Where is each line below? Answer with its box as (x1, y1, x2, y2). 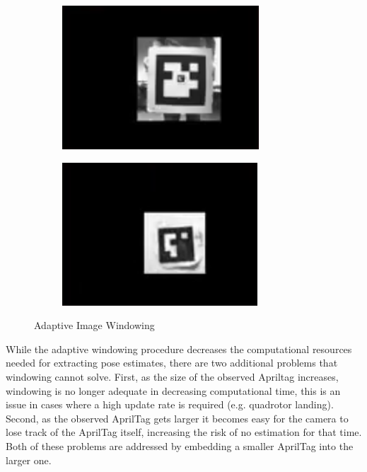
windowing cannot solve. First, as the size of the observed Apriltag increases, (6, 369, 339, 384)
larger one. (6, 452, 52, 467)
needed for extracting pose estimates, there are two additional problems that (6, 355, 338, 370)
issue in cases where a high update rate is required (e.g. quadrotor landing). (6, 397, 334, 412)
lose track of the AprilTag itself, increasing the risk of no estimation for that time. (6, 425, 362, 439)
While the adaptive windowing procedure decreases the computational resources (6, 341, 352, 356)
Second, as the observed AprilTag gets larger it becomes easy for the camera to (6, 410, 349, 425)
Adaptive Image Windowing (34, 318, 155, 333)
